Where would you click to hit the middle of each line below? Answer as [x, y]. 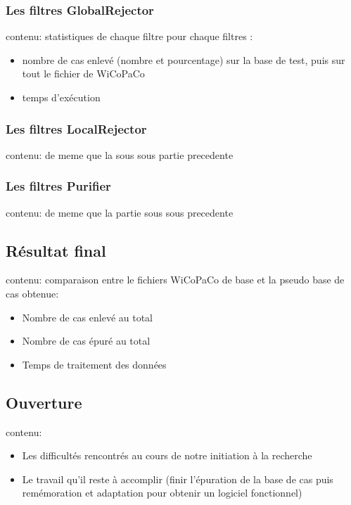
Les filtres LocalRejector [76, 128]
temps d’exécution [61, 97]
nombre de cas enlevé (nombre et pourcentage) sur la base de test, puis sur [184, 59]
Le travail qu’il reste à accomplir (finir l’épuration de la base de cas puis [178, 479]
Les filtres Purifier [58, 186]
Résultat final [56, 250]
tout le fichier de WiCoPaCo [83, 73]
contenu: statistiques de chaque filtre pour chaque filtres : [129, 36]
